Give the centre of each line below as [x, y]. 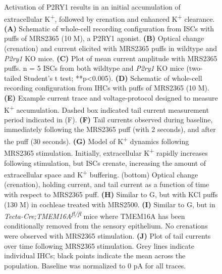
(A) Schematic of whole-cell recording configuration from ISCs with [109, 28]
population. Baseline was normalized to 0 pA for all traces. [95, 265]
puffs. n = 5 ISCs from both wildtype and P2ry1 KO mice [94, 68]
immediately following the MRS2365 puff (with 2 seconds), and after [110, 129]
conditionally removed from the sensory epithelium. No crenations [106, 226]
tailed [13, 78]
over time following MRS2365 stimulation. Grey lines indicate [99, 245]
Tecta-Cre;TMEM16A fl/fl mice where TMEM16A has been [95, 215]
